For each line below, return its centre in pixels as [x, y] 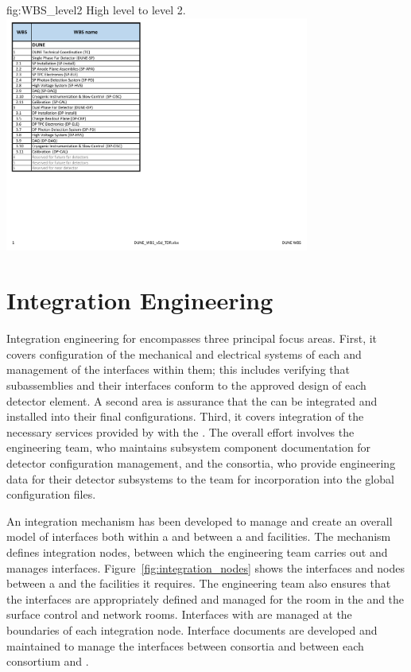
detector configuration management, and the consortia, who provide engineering [201, 463]
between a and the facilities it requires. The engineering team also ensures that [199, 583]
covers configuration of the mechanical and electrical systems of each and [184, 353]
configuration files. [51, 494]
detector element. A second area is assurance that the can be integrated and [192, 400]
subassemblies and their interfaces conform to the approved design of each [186, 385]
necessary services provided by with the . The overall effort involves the [180, 431]
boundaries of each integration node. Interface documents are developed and [192, 629]
